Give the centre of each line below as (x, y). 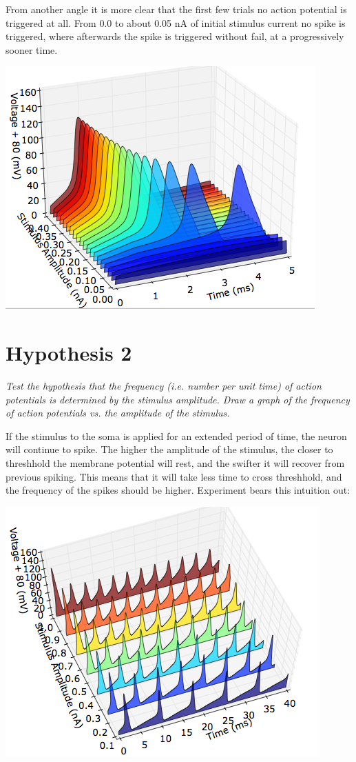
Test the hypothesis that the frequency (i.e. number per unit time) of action (164, 386)
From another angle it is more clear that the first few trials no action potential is (176, 9)
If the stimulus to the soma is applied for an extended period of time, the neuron (176, 435)
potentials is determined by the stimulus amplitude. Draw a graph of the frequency (178, 399)
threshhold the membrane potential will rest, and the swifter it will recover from (175, 463)
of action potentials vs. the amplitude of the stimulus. (118, 413)
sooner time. (32, 49)
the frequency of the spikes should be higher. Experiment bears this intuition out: (178, 490)
